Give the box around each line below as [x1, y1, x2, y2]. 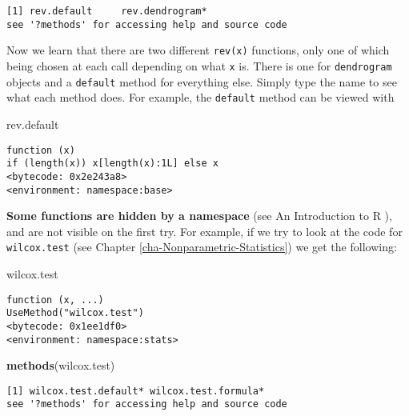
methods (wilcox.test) [6, 357, 115, 374]
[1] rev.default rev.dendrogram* [6, 6, 207, 17]
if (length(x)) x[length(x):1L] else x [6, 158, 219, 170]
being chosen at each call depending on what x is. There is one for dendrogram [6, 57, 392, 74]
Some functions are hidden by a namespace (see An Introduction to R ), [6, 207, 392, 224]
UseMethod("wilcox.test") [6, 307, 144, 319]
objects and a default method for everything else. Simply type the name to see [6, 73, 397, 90]
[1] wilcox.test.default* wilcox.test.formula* [6, 385, 265, 397]
